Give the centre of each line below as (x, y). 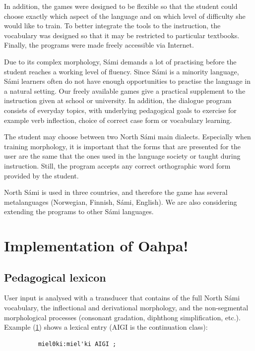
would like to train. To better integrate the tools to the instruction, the (112, 26)
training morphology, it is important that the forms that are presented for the (122, 146)
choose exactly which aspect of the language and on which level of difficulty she (125, 16)
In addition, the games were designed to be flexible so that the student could (121, 6)
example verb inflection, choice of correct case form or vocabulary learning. (118, 120)
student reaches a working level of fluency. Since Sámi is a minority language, (122, 71)
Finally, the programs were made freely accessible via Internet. (99, 45)
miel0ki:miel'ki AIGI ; (77, 344)
